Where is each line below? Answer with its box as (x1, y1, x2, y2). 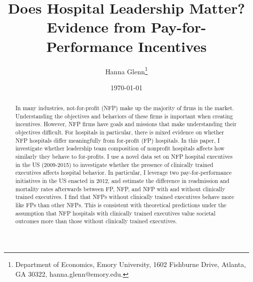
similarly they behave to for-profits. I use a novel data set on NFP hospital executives (15, 152, 233, 161)
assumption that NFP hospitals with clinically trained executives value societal (15, 209, 216, 217)
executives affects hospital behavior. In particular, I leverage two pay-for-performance (15, 168, 232, 177)
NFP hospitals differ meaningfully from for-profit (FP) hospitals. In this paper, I (15, 136, 220, 144)
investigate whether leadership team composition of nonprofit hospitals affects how (15, 144, 225, 152)
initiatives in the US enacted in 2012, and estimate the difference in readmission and (15, 177, 230, 185)
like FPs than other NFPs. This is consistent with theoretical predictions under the (15, 201, 227, 209)
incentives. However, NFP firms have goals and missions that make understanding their (15, 120, 237, 128)
